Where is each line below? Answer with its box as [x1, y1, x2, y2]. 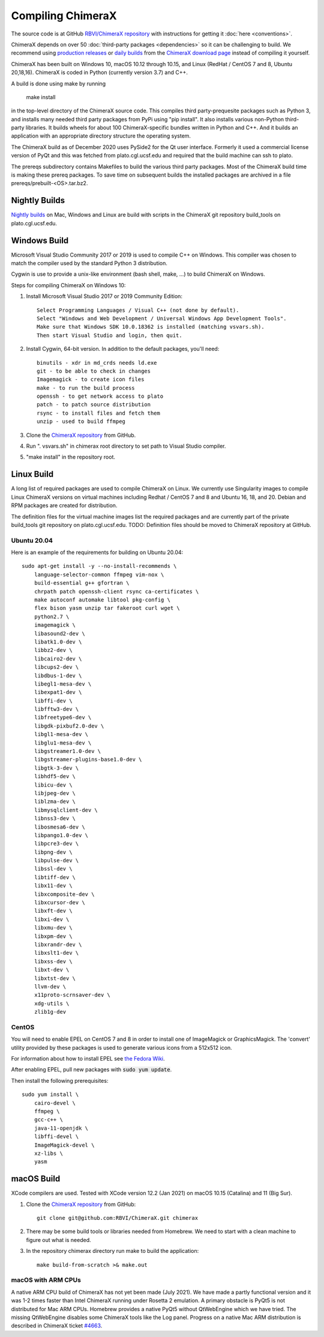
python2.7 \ [34, 613, 70, 620]
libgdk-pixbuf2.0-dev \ [34, 722, 104, 729]
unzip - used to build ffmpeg [37, 418, 126, 425]
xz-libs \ [34, 1150, 63, 1157]
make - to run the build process [37, 385, 135, 391]
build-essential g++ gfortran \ [34, 580, 130, 586]
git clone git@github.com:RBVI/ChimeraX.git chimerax [37, 1214, 198, 1222]
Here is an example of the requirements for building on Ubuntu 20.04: [11, 549, 184, 556]
